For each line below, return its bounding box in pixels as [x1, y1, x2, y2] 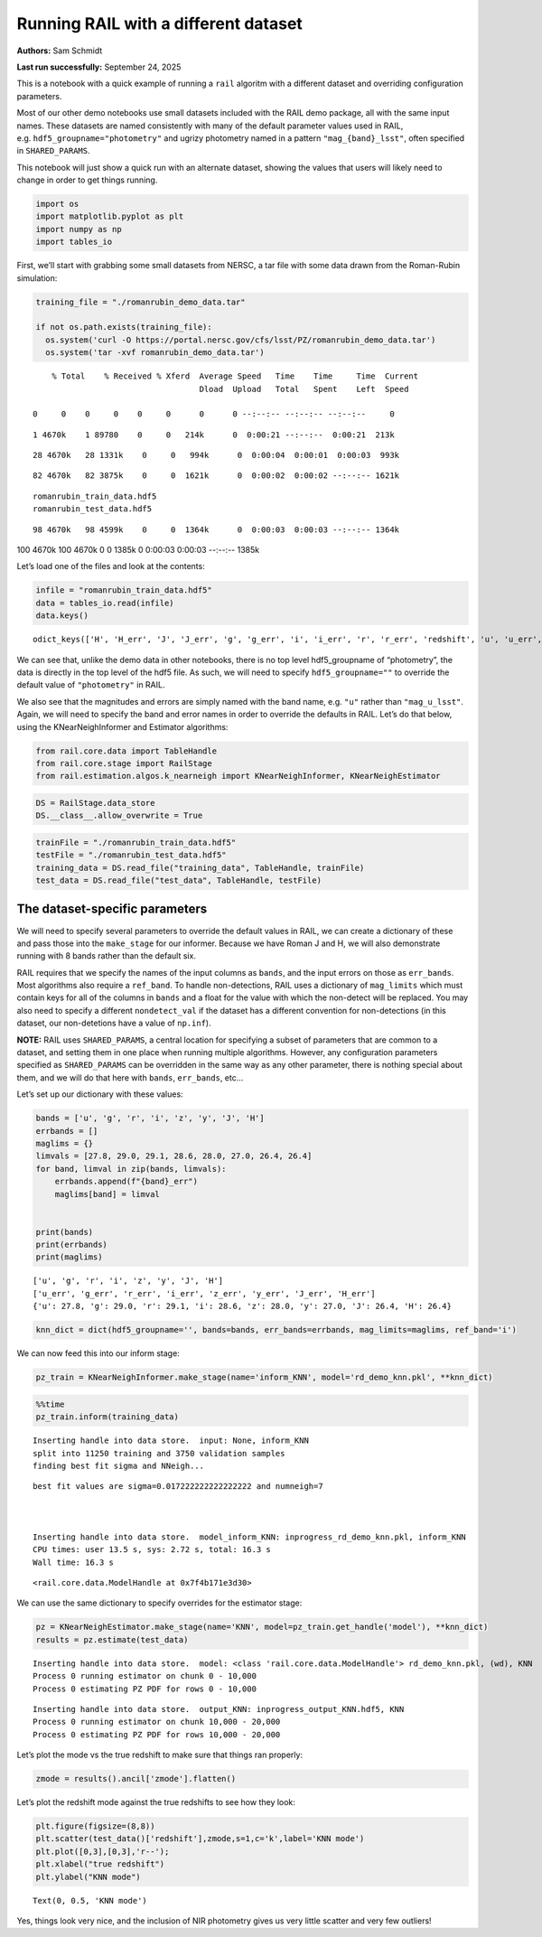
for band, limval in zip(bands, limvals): [35, 1164, 227, 1174]
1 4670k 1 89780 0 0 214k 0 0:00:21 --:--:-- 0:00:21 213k [33, 429, 395, 440]
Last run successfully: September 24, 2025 [16, 61, 182, 72]
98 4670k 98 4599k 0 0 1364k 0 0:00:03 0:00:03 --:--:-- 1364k [33, 524, 400, 535]
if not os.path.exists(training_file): [35, 322, 212, 332]
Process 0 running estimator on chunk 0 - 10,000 [33, 1671, 257, 1681]
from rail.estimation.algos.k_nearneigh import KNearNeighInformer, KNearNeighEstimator [35, 771, 442, 781]
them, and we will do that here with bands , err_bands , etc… [16, 1071, 244, 1083]
